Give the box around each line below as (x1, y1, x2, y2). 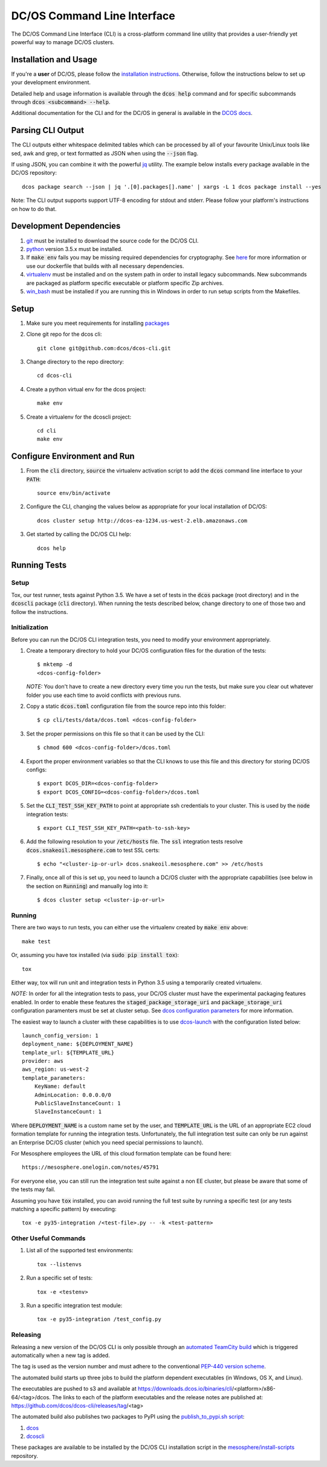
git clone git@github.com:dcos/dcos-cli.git (37, 345, 172, 351)
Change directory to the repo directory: (26, 358, 124, 365)
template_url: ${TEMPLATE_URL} (22, 1049, 115, 1056)
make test (22, 938, 51, 945)
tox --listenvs (37, 1261, 82, 1267)
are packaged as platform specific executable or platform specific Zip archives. (26, 279, 224, 287)
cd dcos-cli (37, 372, 73, 379)
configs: (26, 766, 47, 773)
